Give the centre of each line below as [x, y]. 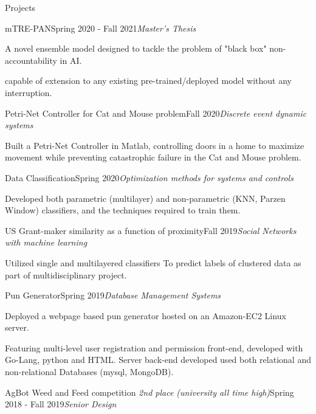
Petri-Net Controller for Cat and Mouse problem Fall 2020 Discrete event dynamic [156, 113]
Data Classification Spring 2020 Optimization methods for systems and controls [149, 177]
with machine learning [46, 242]
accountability [31, 60]
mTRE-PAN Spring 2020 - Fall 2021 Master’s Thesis [101, 28]
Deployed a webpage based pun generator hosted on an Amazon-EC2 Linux [146, 315]
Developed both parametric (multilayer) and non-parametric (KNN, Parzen [145, 198]
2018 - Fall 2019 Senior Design [61, 404]
